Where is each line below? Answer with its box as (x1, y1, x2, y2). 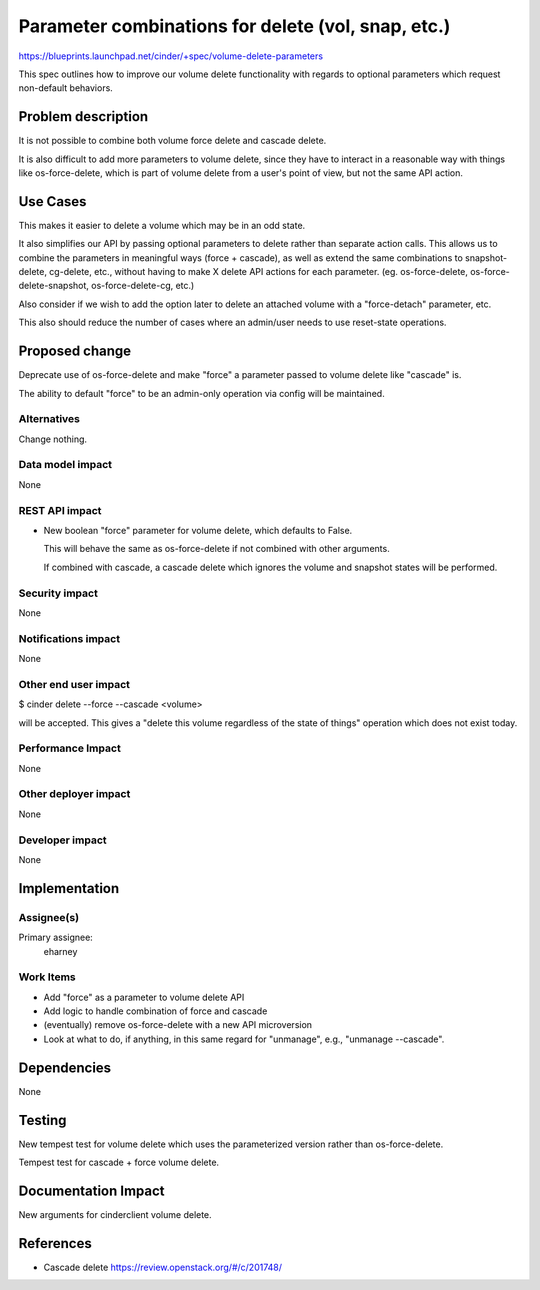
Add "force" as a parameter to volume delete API (43, 991, 245, 1003)
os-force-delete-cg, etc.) (91, 280, 195, 292)
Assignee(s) (18, 910, 80, 924)
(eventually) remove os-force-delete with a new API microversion (43, 1019, 313, 1031)
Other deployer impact (18, 787, 131, 801)
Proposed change (18, 343, 132, 360)
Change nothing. (18, 433, 88, 445)
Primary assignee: (18, 931, 94, 944)
